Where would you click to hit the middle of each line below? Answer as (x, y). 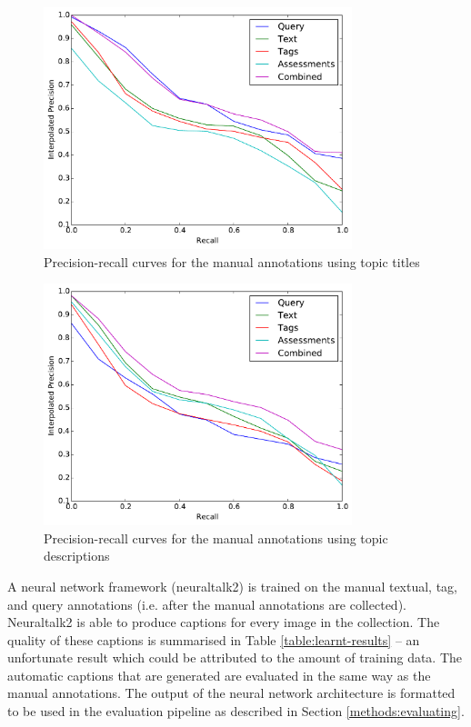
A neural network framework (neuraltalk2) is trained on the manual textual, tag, (233, 586)
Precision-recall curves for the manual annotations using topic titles (232, 261)
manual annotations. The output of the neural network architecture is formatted (231, 693)
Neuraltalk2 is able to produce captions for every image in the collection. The (224, 622)
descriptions (77, 556)
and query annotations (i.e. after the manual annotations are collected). (207, 604)
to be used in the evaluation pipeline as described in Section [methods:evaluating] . (236, 711)
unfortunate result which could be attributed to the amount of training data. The (235, 657)
